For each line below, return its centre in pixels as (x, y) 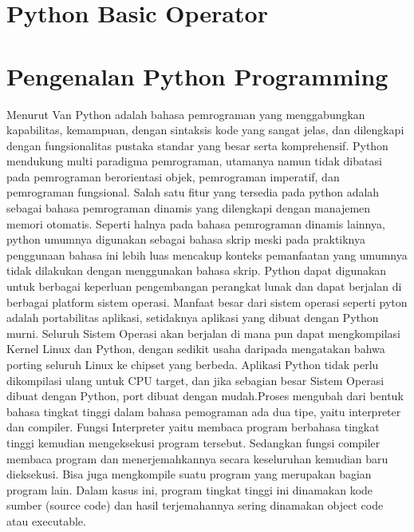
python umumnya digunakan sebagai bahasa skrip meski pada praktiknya (186, 239)
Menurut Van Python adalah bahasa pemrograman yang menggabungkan (186, 114)
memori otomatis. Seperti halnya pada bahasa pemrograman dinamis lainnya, (196, 223)
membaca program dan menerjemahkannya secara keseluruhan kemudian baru (197, 458)
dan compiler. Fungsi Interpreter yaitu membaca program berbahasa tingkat (193, 427)
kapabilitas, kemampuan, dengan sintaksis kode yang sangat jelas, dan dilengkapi (205, 130)
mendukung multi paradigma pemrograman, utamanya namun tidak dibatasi (194, 161)
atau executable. (46, 520)
